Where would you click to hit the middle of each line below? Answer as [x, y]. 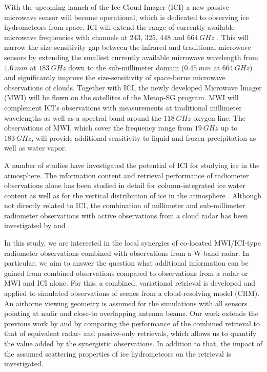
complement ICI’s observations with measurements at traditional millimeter [123, 107]
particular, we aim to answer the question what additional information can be [126, 263]
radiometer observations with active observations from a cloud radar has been [126, 215]
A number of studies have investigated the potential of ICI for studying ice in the [132, 165]
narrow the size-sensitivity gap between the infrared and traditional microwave [128, 47]
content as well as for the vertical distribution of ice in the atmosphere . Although [133, 195]
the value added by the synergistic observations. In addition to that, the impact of [133, 343]
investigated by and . [37, 225]
